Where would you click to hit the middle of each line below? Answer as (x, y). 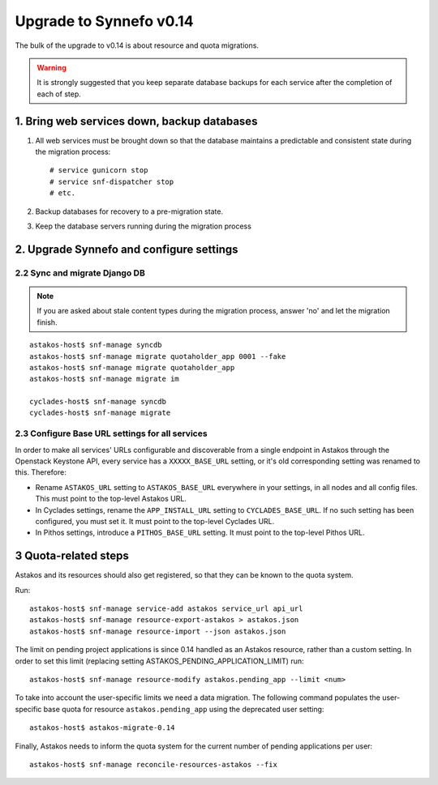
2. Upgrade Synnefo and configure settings (127, 249)
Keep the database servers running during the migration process (143, 226)
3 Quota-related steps (72, 556)
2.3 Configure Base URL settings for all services (111, 433)
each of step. (59, 94)
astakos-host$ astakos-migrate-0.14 (102, 728)
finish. (47, 322)
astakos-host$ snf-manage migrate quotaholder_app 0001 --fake (158, 356)
